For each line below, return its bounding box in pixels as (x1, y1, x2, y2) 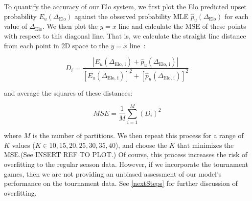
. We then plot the (42, 21, 98, 31)
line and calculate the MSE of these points (118, 21, 246, 31)
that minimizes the (177, 140, 234, 150)
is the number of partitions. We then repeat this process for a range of (32, 130, 244, 141)
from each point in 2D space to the (4, 40, 109, 50)
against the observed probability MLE (74, 11, 189, 21)
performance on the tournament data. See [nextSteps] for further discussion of (4, 178, 238, 188)
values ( (12, 140, 35, 150)
